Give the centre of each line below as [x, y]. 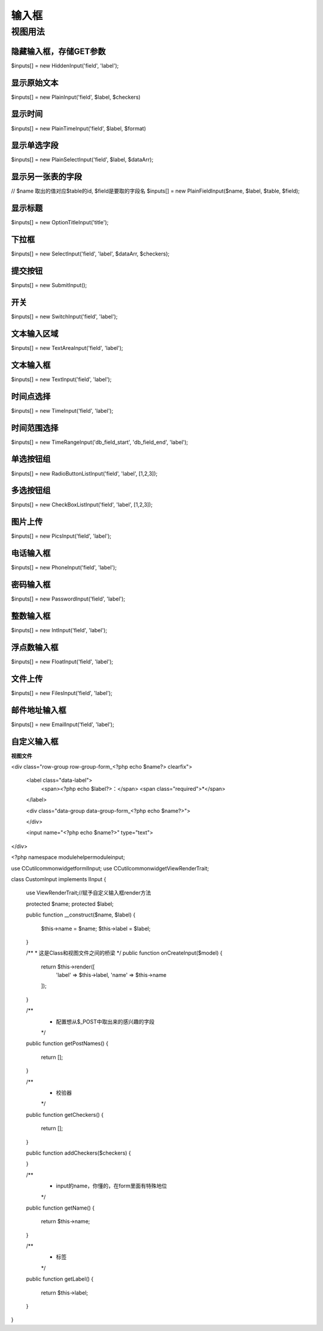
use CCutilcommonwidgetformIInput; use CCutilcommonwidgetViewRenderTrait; [110, 868]
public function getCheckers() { [65, 1114]
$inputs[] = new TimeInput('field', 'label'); [62, 410]
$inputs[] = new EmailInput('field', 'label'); [63, 724]
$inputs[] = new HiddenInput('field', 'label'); [65, 65]
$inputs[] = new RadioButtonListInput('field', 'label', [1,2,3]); [84, 473]
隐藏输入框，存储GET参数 [58, 51]
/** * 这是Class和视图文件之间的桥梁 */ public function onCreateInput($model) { [124, 953]
